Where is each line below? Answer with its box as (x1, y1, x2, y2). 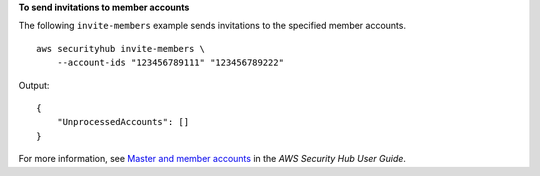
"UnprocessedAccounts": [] (56, 116, 190, 128)
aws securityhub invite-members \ (36, 43, 205, 54)
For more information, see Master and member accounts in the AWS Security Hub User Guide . (18, 153, 407, 165)
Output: (18, 79, 50, 91)
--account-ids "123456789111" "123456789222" (56, 57, 285, 69)
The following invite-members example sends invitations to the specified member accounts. (18, 20, 407, 32)
